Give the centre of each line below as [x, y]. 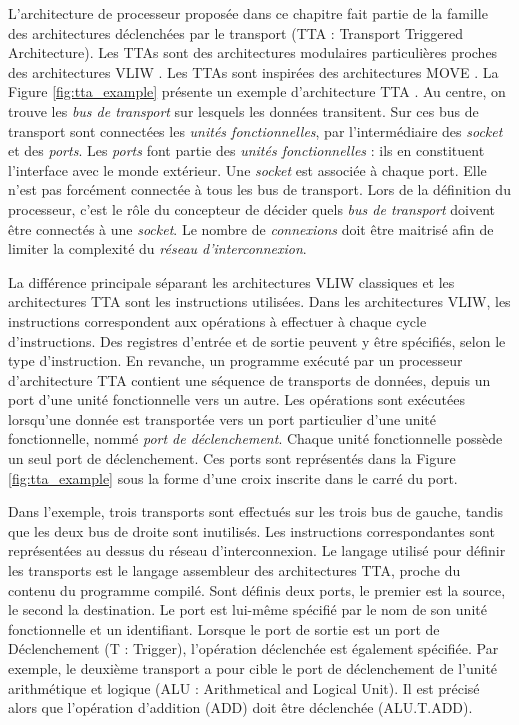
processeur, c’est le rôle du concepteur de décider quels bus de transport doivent [252, 208]
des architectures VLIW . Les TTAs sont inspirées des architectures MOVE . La [253, 71]
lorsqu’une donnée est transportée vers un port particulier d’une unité [222, 418]
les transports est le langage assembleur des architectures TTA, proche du [234, 570]
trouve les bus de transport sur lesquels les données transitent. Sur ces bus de [243, 110]
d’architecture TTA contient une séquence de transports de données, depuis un [249, 379]
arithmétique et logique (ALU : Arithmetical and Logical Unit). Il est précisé [244, 687]
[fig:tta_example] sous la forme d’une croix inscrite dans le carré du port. [233, 477]
